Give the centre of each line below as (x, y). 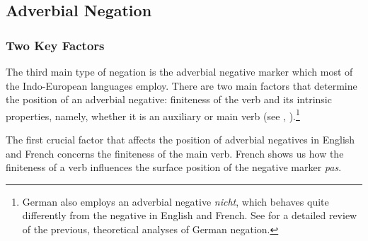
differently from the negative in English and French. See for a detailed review (190, 215)
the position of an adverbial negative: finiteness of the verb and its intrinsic (169, 99)
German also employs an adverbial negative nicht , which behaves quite (176, 201)
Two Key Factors (55, 45)
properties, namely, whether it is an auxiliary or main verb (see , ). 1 (153, 114)
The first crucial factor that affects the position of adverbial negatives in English (180, 140)
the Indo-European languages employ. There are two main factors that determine (182, 85)
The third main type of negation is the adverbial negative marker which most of (179, 71)
